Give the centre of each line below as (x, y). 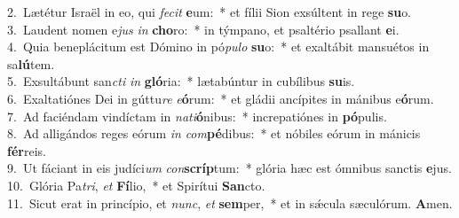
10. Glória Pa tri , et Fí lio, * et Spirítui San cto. (136, 185)
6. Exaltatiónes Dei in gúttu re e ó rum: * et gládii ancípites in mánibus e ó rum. (221, 98)
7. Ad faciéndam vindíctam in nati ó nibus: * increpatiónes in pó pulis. (197, 116)
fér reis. (27, 150)
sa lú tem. (31, 63)
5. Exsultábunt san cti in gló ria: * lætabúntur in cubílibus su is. (181, 81)
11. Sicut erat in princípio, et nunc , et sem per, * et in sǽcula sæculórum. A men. (230, 202)
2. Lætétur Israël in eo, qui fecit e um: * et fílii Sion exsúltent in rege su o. (210, 12)
